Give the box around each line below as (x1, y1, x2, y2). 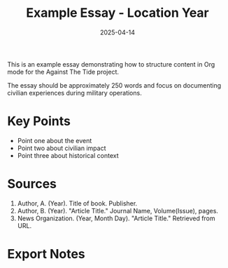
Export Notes (7, 246, 85, 262)
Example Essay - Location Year (25, 5, 210, 21)
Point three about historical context (17, 151, 119, 159)
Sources (7, 176, 57, 192)
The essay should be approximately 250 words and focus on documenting (7, 81, 222, 89)
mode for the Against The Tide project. (7, 67, 120, 76)
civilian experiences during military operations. (7, 88, 142, 97)
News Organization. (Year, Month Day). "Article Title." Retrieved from (17, 214, 215, 222)
